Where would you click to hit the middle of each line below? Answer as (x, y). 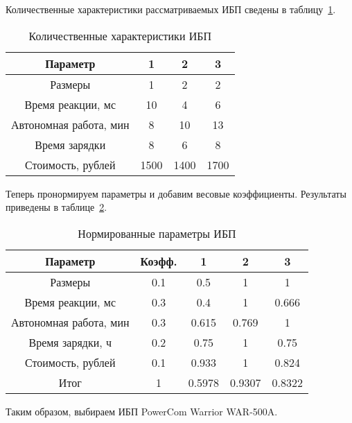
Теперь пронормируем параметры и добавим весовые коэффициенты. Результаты (176, 193)
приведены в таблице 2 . (56, 207)
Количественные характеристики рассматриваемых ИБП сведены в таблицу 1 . (171, 9)
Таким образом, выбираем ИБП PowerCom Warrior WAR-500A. (142, 411)
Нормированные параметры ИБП (157, 233)
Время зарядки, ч (70, 342)
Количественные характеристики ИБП (120, 35)
